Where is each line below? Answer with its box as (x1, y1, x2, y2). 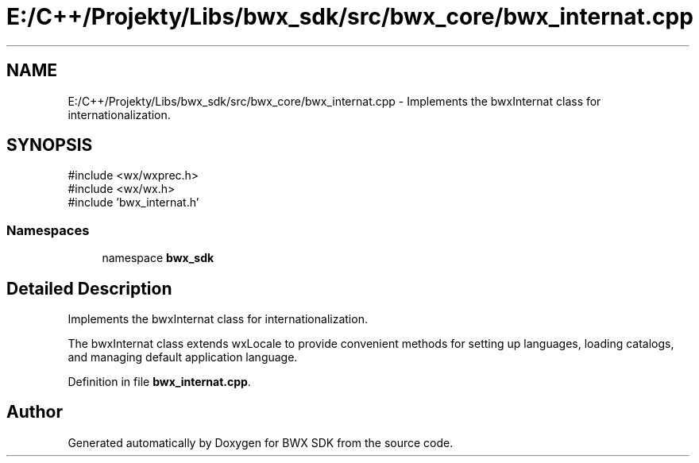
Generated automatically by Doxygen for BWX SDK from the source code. (68, 435, 454, 449)
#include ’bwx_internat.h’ (68, 195, 199, 210)
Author (6, 402, 63, 422)
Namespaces (6, 222, 90, 238)
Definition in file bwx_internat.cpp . (68, 375, 251, 389)
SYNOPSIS (6, 135, 93, 156)
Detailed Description (6, 278, 172, 299)
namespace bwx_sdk (102, 251, 214, 265)
